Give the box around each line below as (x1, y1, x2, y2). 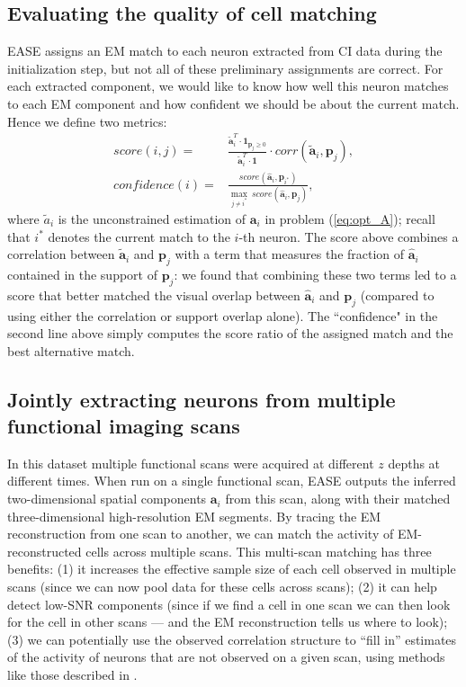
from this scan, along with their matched (225, 489, 451, 508)
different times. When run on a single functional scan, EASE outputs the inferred (7, 471, 456, 490)
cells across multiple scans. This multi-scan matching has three (85, 541, 432, 560)
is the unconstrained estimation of (58, 209, 246, 228)
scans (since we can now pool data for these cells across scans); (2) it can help (7, 577, 437, 596)
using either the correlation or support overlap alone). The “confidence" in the (7, 306, 438, 325)
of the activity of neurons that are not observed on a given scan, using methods (7, 647, 445, 666)
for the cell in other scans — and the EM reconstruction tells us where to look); (7, 612, 448, 631)
